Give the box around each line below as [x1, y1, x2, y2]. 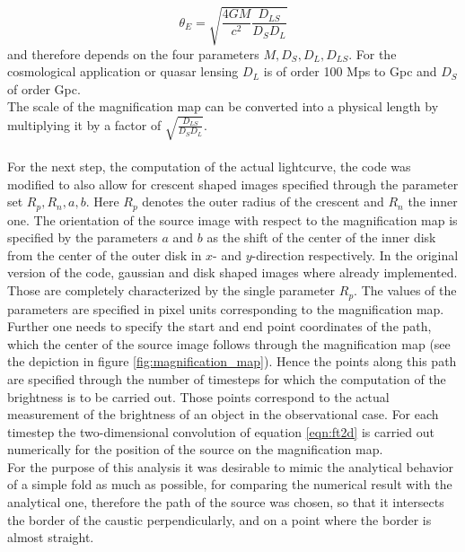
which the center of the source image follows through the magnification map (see [7, 334, 451, 353]
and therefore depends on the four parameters [7, 44, 259, 63]
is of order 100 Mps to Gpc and [263, 62, 437, 81]
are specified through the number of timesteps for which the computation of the [7, 369, 446, 388]
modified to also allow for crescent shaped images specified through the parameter [7, 174, 459, 193]
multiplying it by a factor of [7, 115, 162, 134]
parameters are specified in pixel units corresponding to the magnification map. [7, 299, 444, 318]
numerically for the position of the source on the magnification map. [7, 440, 383, 459]
